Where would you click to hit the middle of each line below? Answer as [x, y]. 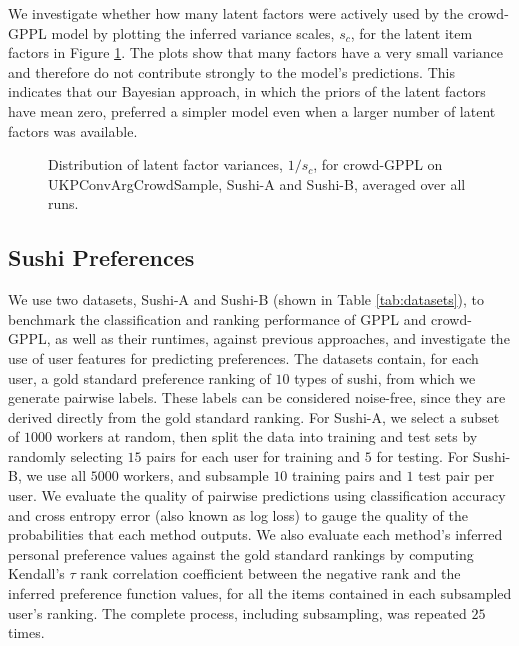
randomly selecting [65, 455]
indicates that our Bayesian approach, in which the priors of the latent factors [247, 91]
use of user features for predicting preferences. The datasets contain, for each [243, 357]
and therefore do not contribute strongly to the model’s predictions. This [231, 71]
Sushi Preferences [101, 257]
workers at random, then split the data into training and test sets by [267, 436]
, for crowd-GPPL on [378, 164]
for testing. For [422, 455]
